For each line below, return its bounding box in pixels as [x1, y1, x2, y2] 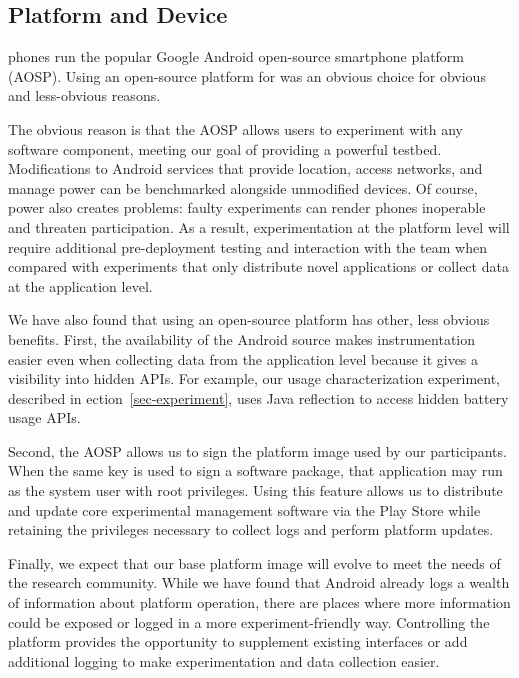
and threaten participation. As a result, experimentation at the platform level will [8, 216, 510, 237]
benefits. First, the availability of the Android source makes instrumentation [8, 328, 476, 349]
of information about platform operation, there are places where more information [8, 592, 511, 613]
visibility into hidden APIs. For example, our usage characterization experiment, [8, 368, 501, 389]
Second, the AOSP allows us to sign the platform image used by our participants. [8, 440, 507, 461]
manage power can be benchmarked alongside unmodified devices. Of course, [8, 177, 478, 198]
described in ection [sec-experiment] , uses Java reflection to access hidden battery [8, 387, 509, 408]
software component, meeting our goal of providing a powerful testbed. [8, 138, 442, 159]
